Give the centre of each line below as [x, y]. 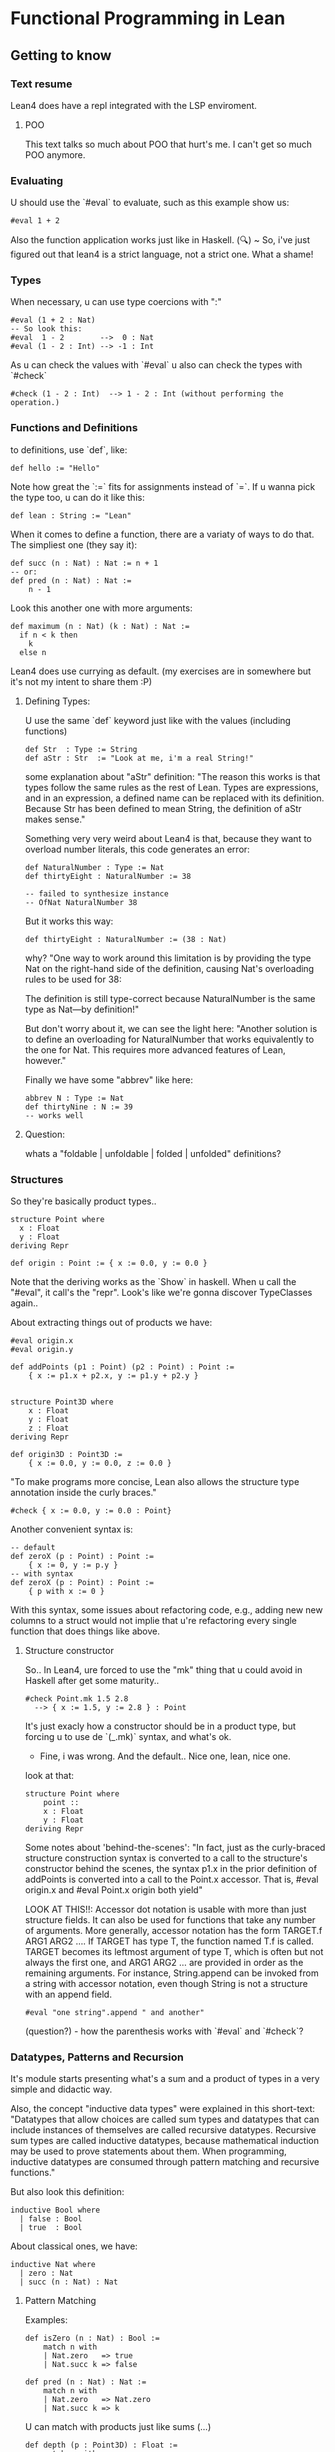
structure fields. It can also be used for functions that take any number [170, 1920]
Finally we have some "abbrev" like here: [109, 1079]
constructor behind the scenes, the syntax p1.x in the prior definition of [171, 1869]
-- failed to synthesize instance [96, 893]
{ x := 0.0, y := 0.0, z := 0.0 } [100, 1463]
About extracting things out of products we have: [111, 1323]
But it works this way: [69, 921]
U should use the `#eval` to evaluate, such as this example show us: [150, 203]
